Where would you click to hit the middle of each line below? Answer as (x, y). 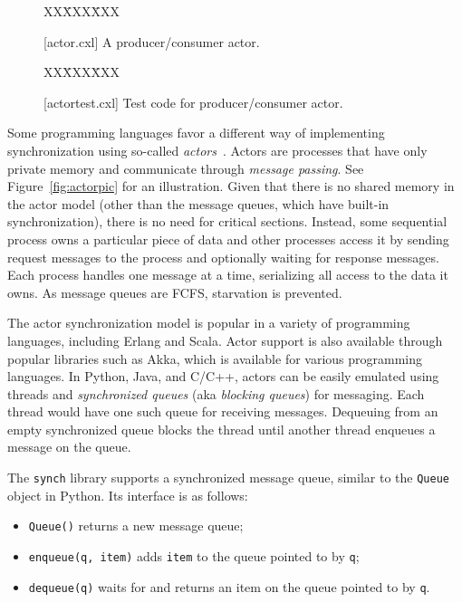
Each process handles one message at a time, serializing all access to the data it (228, 275)
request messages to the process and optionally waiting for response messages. (223, 257)
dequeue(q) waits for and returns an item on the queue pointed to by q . (229, 586)
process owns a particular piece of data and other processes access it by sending (228, 239)
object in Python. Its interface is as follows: (128, 495)
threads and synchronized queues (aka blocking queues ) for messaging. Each (216, 393)
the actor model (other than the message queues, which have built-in (198, 203)
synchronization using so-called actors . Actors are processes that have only (217, 150)
